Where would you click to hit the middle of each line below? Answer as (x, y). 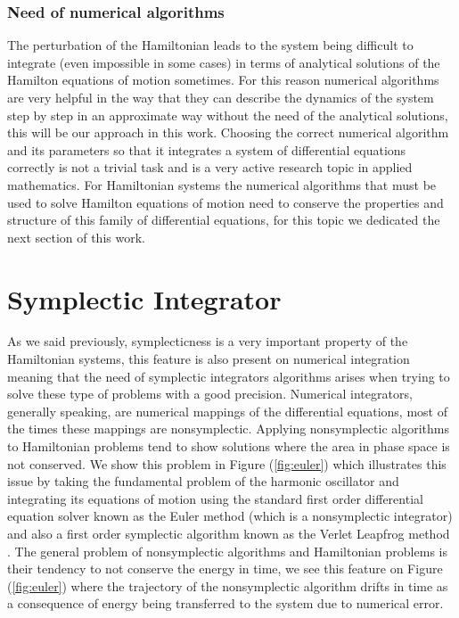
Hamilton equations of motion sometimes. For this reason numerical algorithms (223, 80)
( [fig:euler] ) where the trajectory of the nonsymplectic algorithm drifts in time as (228, 585)
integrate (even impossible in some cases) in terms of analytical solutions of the (224, 62)
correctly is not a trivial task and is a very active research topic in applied (210, 167)
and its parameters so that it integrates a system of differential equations (207, 149)
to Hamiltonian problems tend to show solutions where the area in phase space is (229, 446)
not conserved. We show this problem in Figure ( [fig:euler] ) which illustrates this (227, 463)
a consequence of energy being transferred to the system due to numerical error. (225, 603)
